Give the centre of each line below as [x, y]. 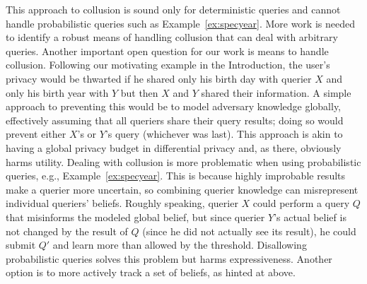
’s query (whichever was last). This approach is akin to [224, 134]
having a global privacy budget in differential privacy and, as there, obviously [174, 147]
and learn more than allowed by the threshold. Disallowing [180, 245]
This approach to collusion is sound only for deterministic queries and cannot [173, 9]
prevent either [36, 134]
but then [139, 92]
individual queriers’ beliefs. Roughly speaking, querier [122, 203]
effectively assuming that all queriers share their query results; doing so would [175, 120]
